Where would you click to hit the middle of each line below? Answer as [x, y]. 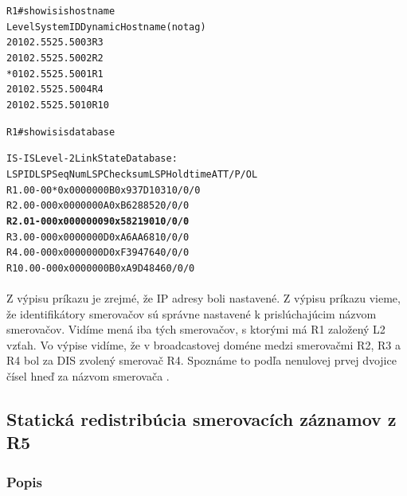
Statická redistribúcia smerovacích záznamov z [202, 419]
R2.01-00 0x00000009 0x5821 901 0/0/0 [98, 221]
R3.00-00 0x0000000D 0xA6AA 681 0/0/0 [98, 237]
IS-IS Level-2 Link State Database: [92, 159]
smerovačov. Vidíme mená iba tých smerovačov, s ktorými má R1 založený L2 [196, 329]
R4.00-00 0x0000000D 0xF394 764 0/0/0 [98, 253]
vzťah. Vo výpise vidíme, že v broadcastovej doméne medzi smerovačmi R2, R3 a [203, 344]
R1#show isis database [61, 132]
